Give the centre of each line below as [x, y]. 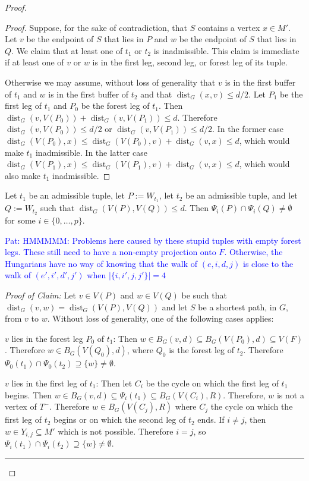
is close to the [268, 263]
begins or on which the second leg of [120, 419]
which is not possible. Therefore [116, 431]
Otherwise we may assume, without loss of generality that [110, 82]
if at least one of [34, 62]
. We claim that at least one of [67, 50]
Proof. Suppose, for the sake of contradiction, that [96, 27]
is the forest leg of [201, 350]
